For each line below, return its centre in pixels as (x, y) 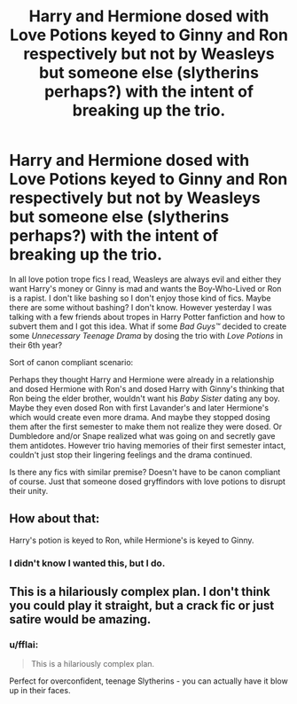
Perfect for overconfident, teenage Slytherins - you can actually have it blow (148, 681)
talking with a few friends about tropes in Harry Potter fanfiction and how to (147, 317)
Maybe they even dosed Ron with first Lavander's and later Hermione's (139, 407)
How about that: (55, 519)
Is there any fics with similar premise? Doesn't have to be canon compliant (145, 472)
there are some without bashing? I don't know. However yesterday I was (141, 307)
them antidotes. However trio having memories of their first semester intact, (148, 445)
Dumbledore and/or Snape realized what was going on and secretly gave (142, 435)
